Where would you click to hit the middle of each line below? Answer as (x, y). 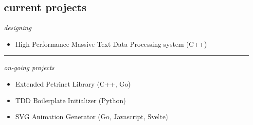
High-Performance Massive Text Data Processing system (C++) (111, 44)
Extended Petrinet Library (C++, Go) (73, 83)
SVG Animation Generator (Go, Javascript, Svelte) (92, 116)
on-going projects (29, 67)
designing (18, 27)
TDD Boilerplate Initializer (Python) (71, 100)
